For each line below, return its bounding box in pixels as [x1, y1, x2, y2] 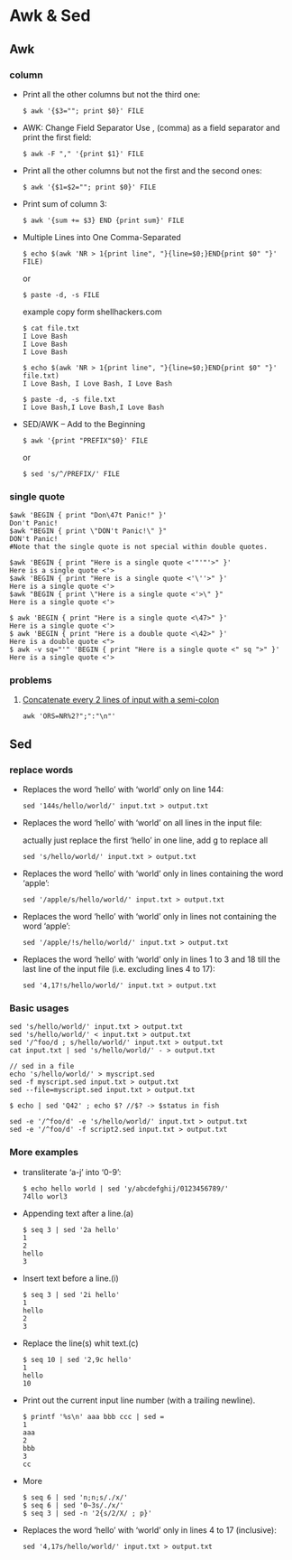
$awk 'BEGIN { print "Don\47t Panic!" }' [9, 511, 168, 520]
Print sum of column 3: [22, 198, 107, 209]
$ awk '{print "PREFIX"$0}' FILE [22, 435, 149, 445]
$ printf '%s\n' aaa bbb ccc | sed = [22, 1412, 165, 1421]
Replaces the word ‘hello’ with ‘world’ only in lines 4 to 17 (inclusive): [22, 1524, 277, 1536]
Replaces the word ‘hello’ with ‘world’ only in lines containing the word [22, 868, 284, 879]
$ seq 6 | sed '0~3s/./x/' [22, 1500, 124, 1509]
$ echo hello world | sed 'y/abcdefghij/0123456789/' [22, 1184, 229, 1193]
